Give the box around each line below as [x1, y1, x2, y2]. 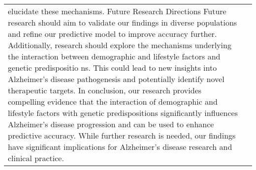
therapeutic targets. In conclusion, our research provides [8, 85, 202, 96]
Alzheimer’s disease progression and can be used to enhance [8, 118, 214, 130]
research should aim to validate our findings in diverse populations [8, 17, 237, 28]
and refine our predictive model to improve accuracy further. [8, 28, 217, 39]
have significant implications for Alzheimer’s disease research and [8, 141, 232, 152]
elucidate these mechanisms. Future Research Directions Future [8, 5, 226, 17]
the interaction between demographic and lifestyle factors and [8, 51, 221, 62]
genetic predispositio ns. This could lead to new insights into [8, 62, 217, 73]
